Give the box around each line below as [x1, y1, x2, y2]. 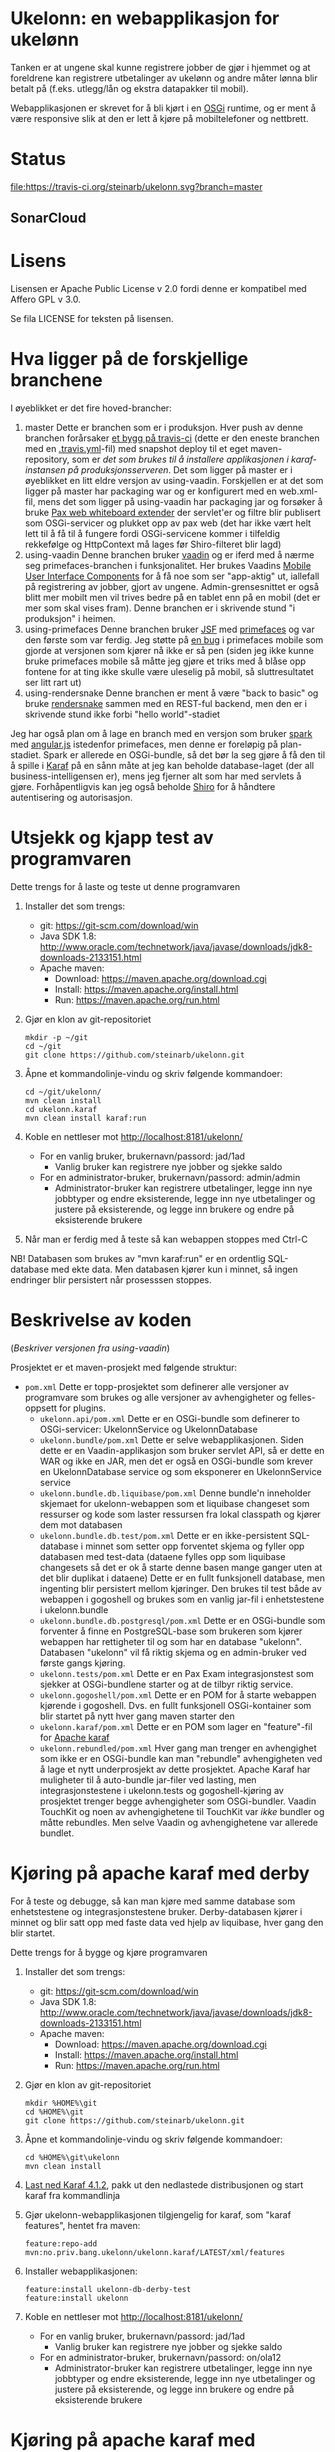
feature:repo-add [24, 2238, 98, 2249]
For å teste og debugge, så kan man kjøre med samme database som [10, 1895, 296, 1907]
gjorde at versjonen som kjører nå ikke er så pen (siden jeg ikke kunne [24, 645, 315, 657]
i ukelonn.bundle [39, 1604, 109, 1616]
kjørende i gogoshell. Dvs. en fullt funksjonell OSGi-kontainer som [39, 1700, 312, 1712]
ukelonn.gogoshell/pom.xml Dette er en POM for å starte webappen [39, 1689, 317, 1701]
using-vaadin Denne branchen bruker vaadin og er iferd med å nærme [24, 549, 315, 561]
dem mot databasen [39, 1519, 123, 1531]
